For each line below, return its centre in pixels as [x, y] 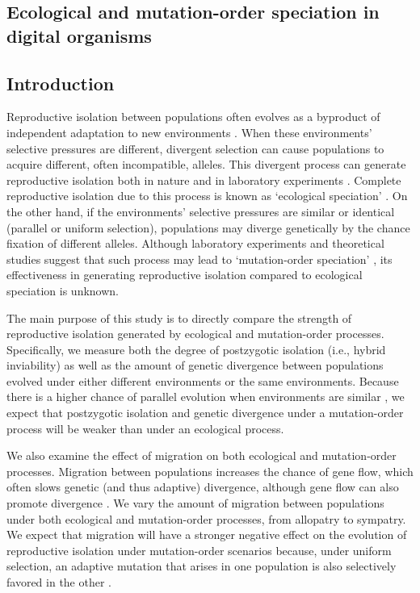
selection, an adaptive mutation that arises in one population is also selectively [202, 566]
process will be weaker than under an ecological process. [145, 428]
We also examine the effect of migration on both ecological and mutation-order [202, 455]
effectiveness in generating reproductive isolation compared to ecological [185, 275]
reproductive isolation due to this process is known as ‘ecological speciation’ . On [207, 196]
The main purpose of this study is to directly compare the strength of [179, 317]
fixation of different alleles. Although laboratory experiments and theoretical [195, 243]
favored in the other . [59, 582]
